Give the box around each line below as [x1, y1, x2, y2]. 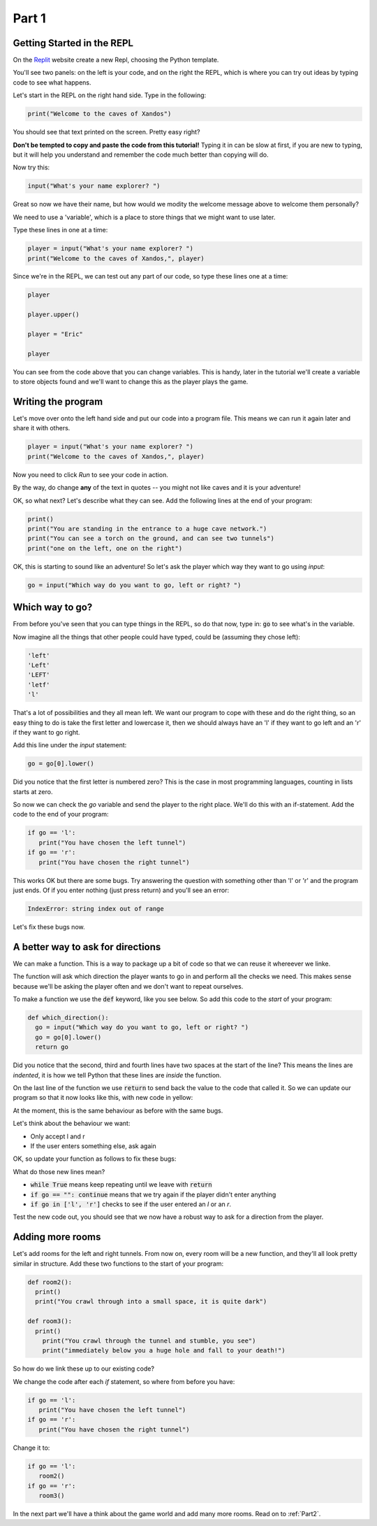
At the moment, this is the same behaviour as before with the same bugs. [13, 1106, 223, 1115]
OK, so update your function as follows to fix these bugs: [13, 1154, 177, 1163]
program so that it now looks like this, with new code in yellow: [13, 1094, 193, 1102]
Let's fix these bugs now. [13, 922, 85, 931]
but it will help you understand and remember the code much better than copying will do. [13, 150, 269, 159]
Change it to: [13, 1443, 50, 1452]
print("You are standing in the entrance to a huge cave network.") [27, 525, 267, 532]
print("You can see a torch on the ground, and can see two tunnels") [27, 535, 275, 542]
